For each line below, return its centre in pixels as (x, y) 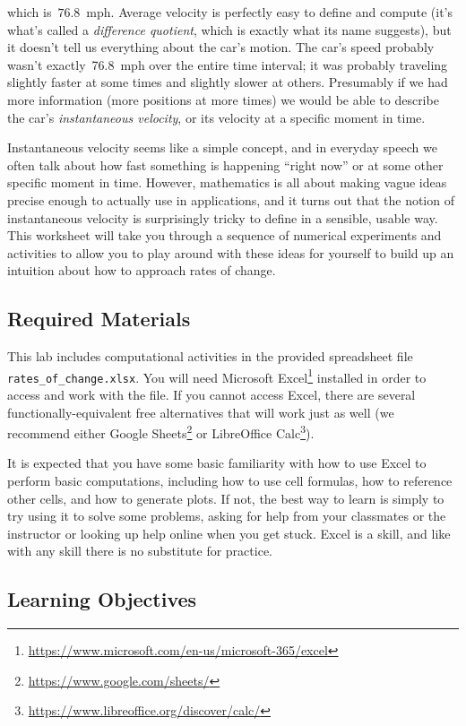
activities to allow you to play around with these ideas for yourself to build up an (231, 252)
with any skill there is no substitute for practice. (140, 551)
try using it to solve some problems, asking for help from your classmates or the (227, 516)
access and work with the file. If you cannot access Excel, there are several (211, 395)
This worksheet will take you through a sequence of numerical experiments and (224, 235)
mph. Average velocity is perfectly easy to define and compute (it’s (269, 12)
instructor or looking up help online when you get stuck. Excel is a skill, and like (229, 533)
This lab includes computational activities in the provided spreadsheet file (210, 356)
